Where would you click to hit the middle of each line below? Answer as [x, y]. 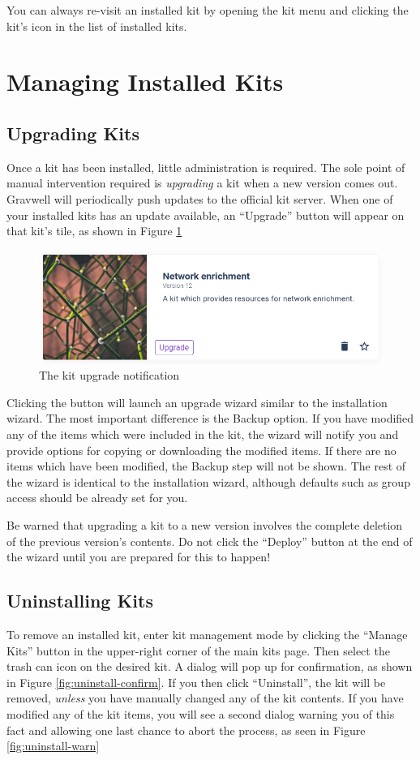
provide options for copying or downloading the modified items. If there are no [201, 450]
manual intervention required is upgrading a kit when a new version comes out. [202, 183]
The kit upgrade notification [109, 375]
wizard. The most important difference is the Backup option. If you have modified [210, 418]
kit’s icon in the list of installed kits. [97, 26]
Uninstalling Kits [80, 601]
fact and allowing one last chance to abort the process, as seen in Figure [186, 730]
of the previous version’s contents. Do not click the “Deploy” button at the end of [210, 541]
